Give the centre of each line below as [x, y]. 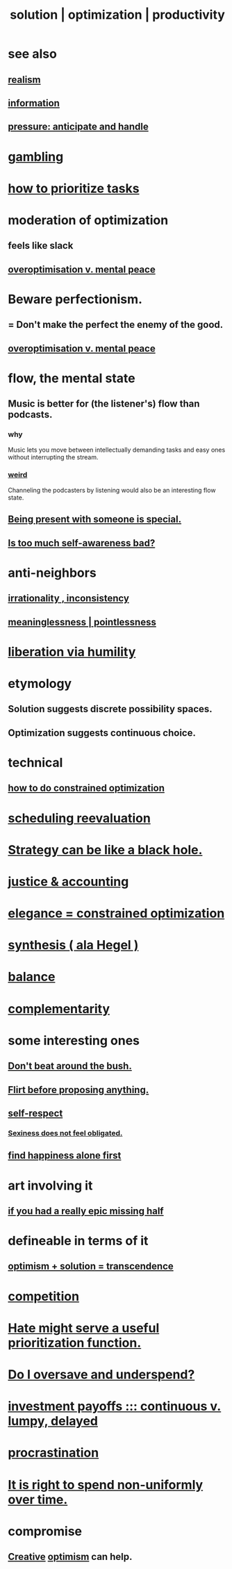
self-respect [35, 1113]
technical [35, 763]
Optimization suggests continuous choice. [102, 733]
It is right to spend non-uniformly [106, 1485]
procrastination [53, 1453]
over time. [38, 1499]
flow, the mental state [72, 378]
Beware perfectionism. [75, 299]
